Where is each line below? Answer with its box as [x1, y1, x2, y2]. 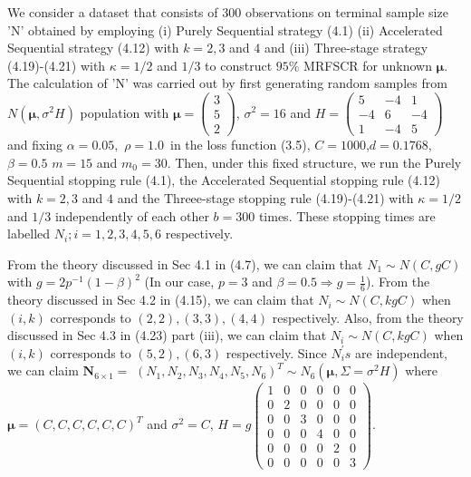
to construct [205, 55, 273, 74]
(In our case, [144, 272, 215, 291]
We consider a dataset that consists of [7, 3, 218, 21]
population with [80, 102, 169, 122]
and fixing [7, 135, 63, 154]
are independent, [355, 343, 448, 362]
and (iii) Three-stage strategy [264, 38, 428, 57]
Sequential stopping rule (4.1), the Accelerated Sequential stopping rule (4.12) [7, 170, 440, 190]
